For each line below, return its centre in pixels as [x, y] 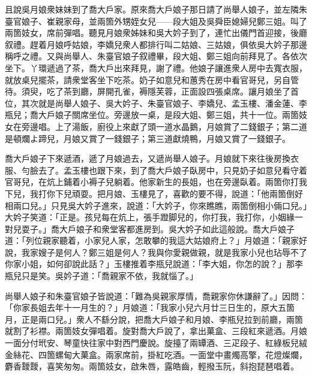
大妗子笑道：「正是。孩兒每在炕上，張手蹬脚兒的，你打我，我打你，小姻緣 [150, 217]
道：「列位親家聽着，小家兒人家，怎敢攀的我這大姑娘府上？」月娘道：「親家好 [156, 240]
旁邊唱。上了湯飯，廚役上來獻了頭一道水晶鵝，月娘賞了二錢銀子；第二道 [164, 126]
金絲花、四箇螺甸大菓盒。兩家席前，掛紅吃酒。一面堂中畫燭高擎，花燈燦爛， [156, 354]
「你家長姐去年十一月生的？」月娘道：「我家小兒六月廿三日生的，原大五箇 [150, 307]
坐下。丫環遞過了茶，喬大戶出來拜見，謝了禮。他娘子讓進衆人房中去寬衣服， [156, 67]
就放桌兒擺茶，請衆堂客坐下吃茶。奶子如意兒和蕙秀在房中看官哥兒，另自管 [152, 79]
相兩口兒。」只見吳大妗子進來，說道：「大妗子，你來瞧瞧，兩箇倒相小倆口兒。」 [156, 205]
